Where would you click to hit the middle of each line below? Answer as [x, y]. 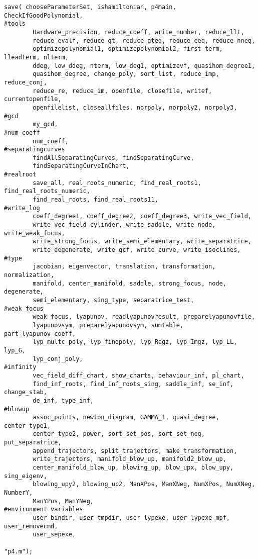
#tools [15, 24]
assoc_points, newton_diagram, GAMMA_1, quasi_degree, [126, 417]
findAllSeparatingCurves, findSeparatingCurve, [113, 158]
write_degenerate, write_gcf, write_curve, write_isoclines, [137, 250]
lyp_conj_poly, [58, 359]
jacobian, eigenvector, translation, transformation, [124, 267]
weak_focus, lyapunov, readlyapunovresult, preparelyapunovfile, [144, 317]
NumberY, [19, 493]
